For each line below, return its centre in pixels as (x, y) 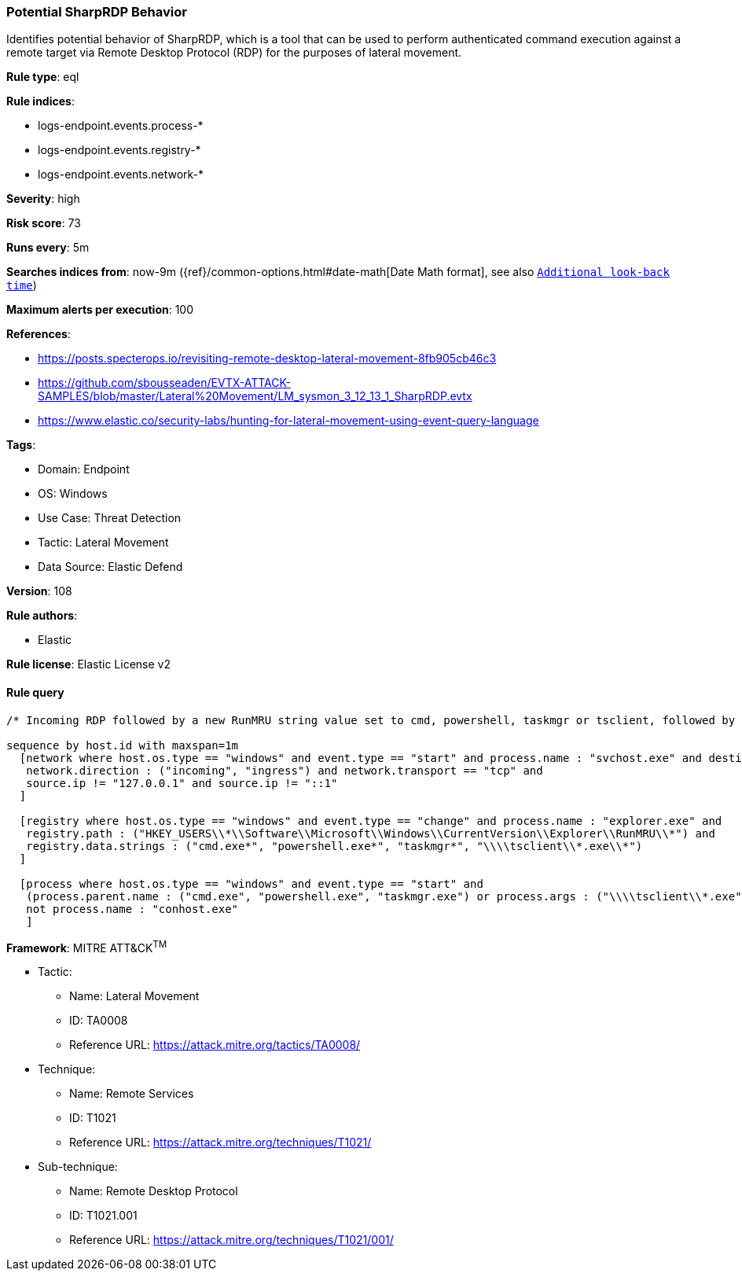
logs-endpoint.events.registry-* (119, 150)
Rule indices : (40, 101)
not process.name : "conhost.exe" (132, 909)
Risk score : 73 (44, 223)
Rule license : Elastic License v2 (88, 664)
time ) (22, 285)
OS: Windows (73, 494)
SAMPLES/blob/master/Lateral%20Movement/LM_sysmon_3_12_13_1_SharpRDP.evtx (255, 396)
